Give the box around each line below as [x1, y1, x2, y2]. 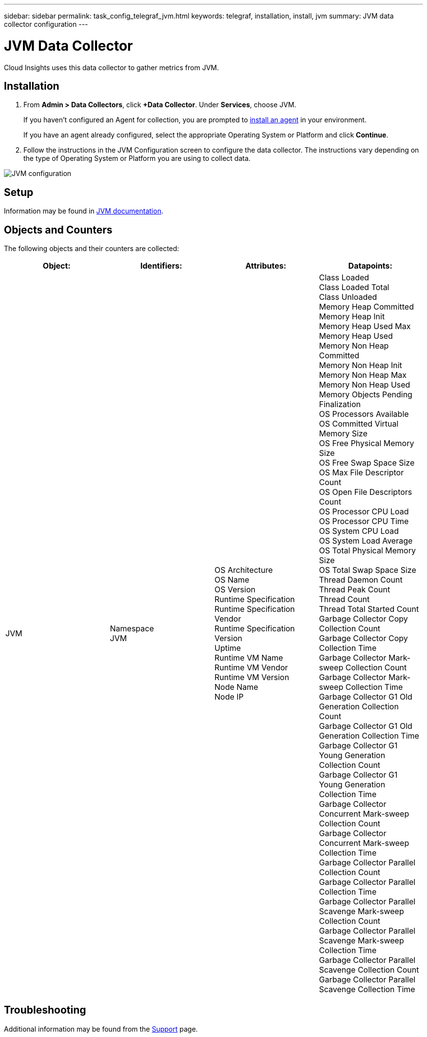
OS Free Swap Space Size [319, 458, 415, 468]
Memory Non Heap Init [319, 360, 402, 371]
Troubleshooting [4, 1004, 86, 1017]
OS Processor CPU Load [319, 507, 409, 517]
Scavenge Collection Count [319, 965, 419, 975]
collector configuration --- [4, 20, 88, 28]
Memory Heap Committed [319, 302, 414, 312]
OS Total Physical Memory [319, 546, 416, 556]
